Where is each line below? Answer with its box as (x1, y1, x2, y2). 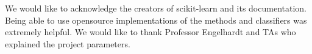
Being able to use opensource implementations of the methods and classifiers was (5, 13, 307, 26)
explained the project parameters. (5, 37, 130, 50)
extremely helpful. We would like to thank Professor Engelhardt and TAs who (5, 25, 296, 38)
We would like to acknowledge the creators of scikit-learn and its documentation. (5, 2, 307, 14)
